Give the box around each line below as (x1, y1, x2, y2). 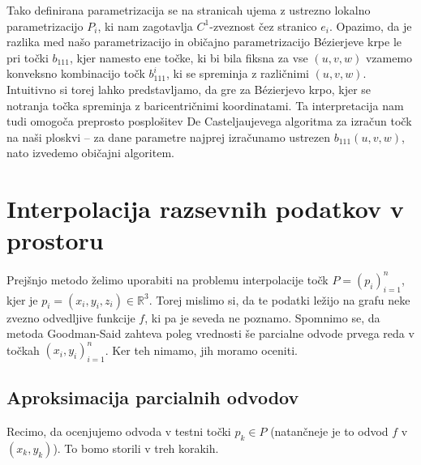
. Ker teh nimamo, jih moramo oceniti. (105, 341, 298, 358)
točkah (6, 341, 40, 358)
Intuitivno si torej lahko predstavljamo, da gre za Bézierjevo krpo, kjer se (6, 80, 372, 97)
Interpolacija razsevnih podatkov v (6, 192, 404, 225)
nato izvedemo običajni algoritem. (6, 144, 174, 161)
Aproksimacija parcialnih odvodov (6, 385, 299, 410)
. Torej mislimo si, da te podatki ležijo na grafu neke (148, 291, 410, 308)
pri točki (6, 49, 49, 66)
